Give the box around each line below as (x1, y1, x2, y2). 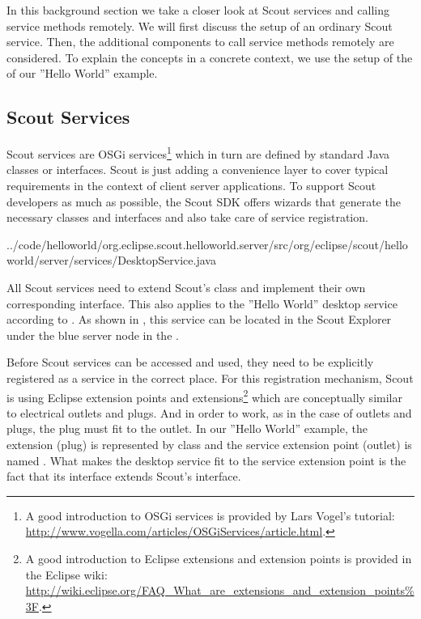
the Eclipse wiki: (25, 566, 108, 583)
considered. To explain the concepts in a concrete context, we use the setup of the (6, 49, 413, 66)
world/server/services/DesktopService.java (6, 252, 216, 269)
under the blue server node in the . (6, 326, 179, 343)
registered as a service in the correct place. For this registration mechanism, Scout (6, 369, 414, 386)
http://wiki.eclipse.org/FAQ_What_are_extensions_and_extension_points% (25, 582, 415, 599)
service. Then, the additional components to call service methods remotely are (6, 33, 394, 50)
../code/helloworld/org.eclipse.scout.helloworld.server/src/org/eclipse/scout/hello (6, 235, 408, 252)
